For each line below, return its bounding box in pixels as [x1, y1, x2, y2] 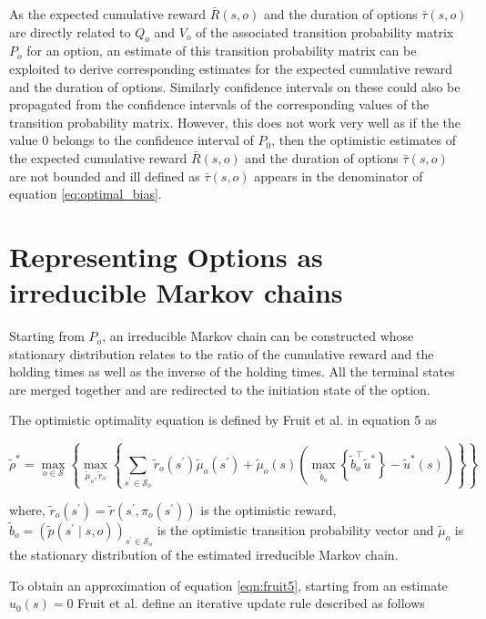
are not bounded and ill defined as [9, 166, 200, 185]
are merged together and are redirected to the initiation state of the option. [9, 379, 430, 398]
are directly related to [9, 22, 131, 41]
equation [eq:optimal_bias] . [9, 184, 162, 203]
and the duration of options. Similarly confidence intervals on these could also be [9, 77, 461, 96]
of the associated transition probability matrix [196, 22, 454, 41]
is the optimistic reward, [200, 500, 337, 519]
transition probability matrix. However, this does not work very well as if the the [9, 112, 461, 131]
